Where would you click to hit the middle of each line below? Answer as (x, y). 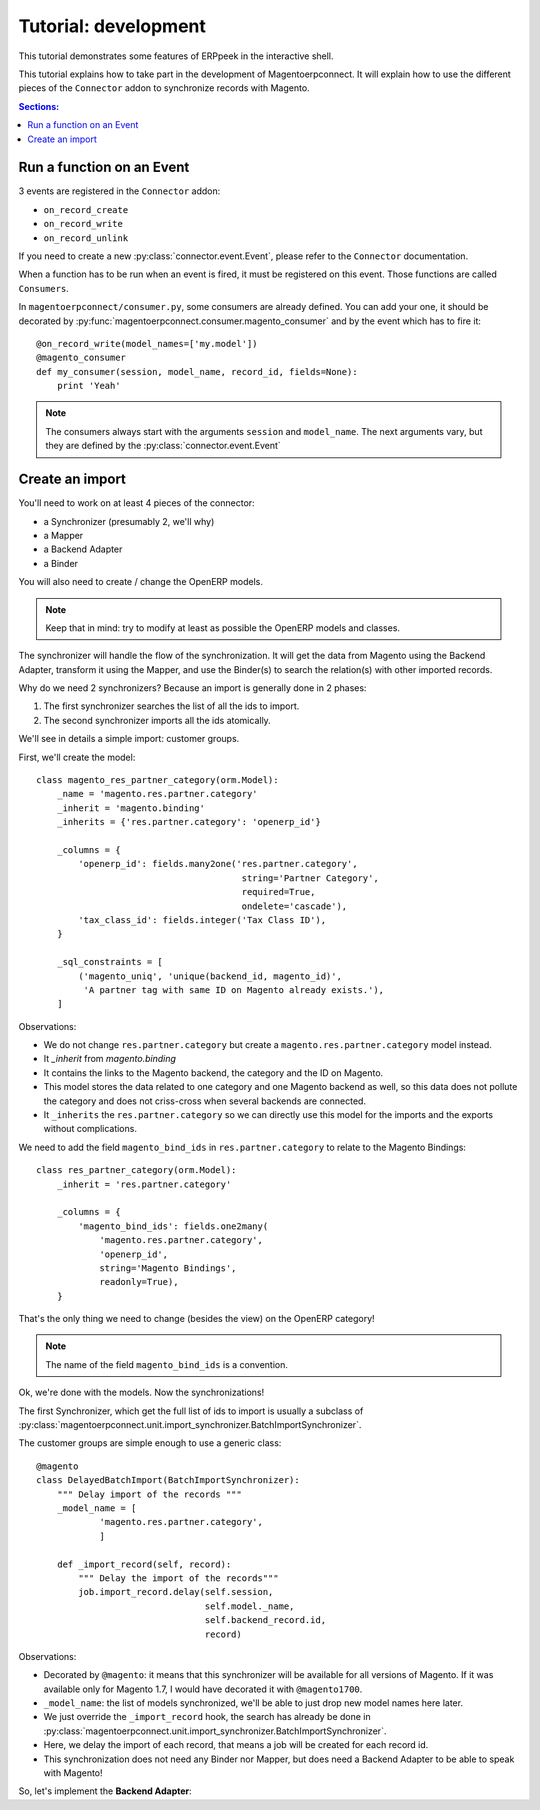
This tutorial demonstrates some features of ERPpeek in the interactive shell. (176, 56)
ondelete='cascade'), (294, 906)
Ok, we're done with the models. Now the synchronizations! (141, 1392)
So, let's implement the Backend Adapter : (105, 1791)
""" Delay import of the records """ (149, 1494)
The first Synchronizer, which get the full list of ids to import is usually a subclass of (191, 1411)
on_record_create (86, 209)
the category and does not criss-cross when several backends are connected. (205, 1101)
